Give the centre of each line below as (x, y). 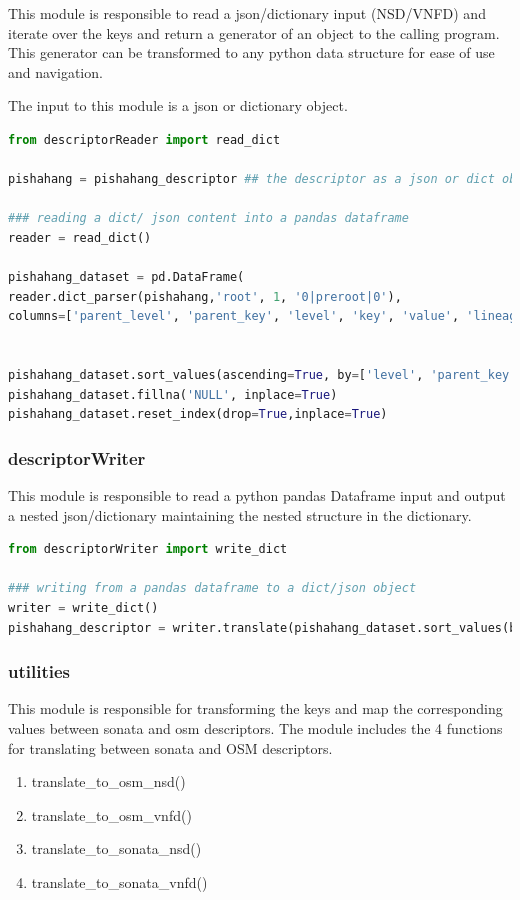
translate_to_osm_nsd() (108, 781)
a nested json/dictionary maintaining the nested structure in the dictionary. (240, 514)
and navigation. (55, 71)
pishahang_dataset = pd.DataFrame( (126, 277)
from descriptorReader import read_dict (144, 139)
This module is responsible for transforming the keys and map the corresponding (255, 708)
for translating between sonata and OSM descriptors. (170, 747)
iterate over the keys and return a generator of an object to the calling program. (254, 32)
